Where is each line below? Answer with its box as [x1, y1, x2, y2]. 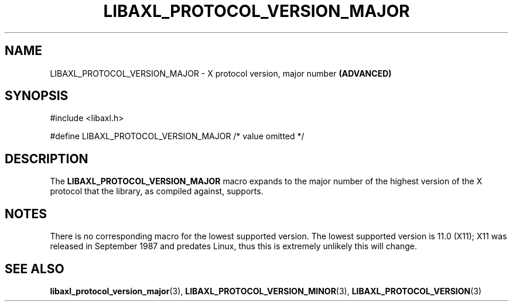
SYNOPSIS [5, 88, 69, 104]
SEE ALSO [5, 261, 64, 276]
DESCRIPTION [5, 151, 88, 166]
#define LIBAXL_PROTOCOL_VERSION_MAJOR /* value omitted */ [50, 131, 305, 142]
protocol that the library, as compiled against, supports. [50, 186, 264, 197]
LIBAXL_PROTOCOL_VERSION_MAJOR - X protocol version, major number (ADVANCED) [50, 68, 392, 78]
